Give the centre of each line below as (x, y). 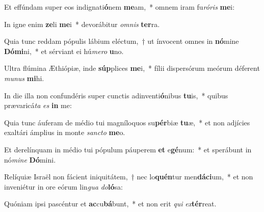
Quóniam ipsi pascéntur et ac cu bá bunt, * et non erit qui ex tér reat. (110, 204)
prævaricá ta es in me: (38, 105)
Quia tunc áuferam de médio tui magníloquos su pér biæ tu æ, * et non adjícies (127, 122)
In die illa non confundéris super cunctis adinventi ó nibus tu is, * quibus (116, 95)
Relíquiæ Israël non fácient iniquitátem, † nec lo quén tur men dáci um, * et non (129, 177)
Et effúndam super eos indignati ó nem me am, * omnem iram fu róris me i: (120, 7)
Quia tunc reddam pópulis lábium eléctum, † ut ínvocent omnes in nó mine (122, 41)
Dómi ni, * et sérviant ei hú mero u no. (64, 51)
